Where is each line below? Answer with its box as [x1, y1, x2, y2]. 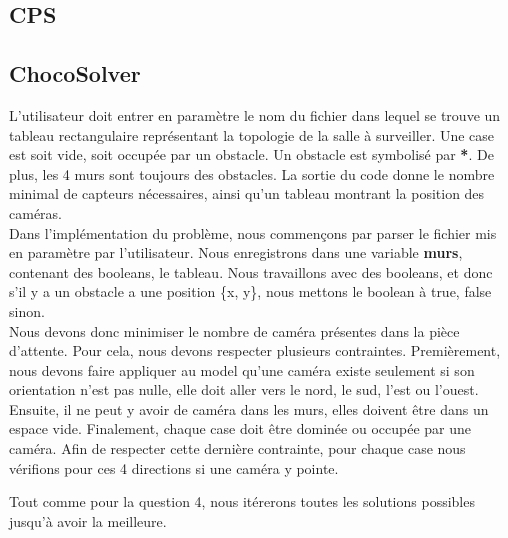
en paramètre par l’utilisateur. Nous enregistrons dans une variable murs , [9, 242, 463, 263]
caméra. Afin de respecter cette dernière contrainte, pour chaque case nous [9, 438, 466, 459]
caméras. [9, 202, 62, 223]
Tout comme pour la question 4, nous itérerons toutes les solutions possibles [9, 491, 475, 512]
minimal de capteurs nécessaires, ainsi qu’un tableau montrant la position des [9, 183, 485, 204]
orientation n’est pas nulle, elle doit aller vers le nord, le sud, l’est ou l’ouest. [9, 379, 479, 400]
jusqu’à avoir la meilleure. [9, 510, 167, 531]
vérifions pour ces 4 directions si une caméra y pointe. [9, 457, 339, 478]
